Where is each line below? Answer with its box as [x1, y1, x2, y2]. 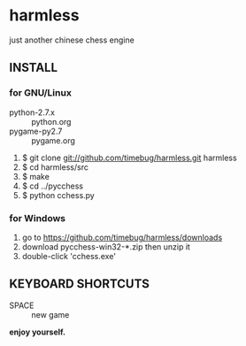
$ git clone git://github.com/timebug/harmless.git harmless [21, 152, 237, 163]
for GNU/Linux [9, 87, 73, 99]
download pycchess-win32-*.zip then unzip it [21, 241, 190, 252]
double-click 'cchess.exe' [21, 250, 117, 261]
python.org [31, 116, 72, 127]
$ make [21, 171, 50, 181]
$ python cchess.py [21, 189, 95, 200]
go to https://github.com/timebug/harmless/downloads [21, 232, 223, 242]
